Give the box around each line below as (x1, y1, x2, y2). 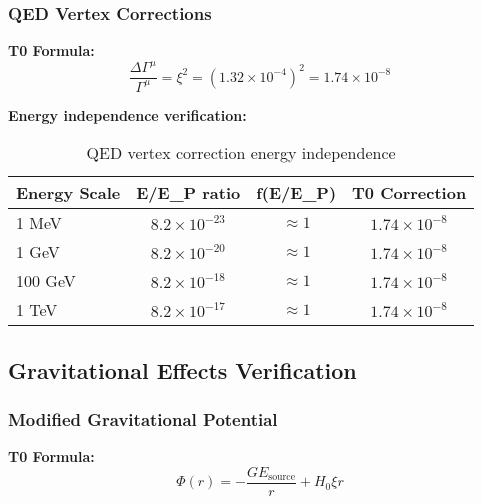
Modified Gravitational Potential (8, 407, 278, 432)
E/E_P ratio (136, 181, 241, 205)
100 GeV (16, 269, 76, 293)
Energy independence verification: (8, 104, 247, 125)
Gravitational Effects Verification (8, 354, 357, 385)
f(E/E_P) (256, 181, 337, 205)
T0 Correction (352, 181, 467, 205)
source (268, 472, 296, 483)
